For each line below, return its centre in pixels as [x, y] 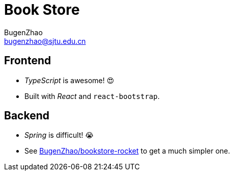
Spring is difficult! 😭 [59, 135]
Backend [27, 116]
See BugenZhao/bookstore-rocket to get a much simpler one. [127, 151]
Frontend [28, 61]
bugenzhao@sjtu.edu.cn [45, 41]
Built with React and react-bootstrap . [92, 96]
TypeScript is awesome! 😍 [69, 80]
